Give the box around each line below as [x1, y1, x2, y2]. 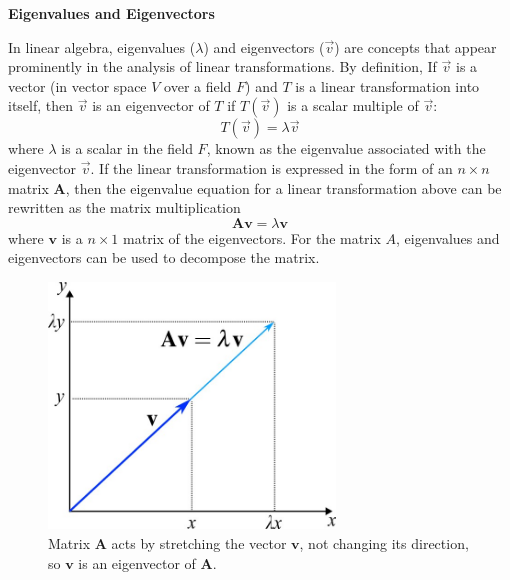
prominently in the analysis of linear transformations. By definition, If [8, 56, 437, 77]
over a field [164, 75, 232, 96]
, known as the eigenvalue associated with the [206, 138, 486, 159]
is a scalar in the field [61, 138, 193, 159]
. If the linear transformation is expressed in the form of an [90, 157, 453, 178]
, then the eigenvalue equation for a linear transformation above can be [65, 177, 502, 198]
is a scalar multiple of [287, 95, 419, 116]
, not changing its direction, [299, 533, 469, 554]
